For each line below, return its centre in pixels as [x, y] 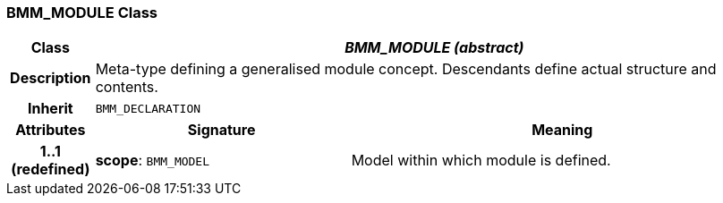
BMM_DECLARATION [148, 108]
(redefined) [51, 169]
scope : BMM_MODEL [153, 161]
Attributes [51, 130]
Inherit [50, 109]
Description [51, 78]
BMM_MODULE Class [82, 13]
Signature [221, 130]
